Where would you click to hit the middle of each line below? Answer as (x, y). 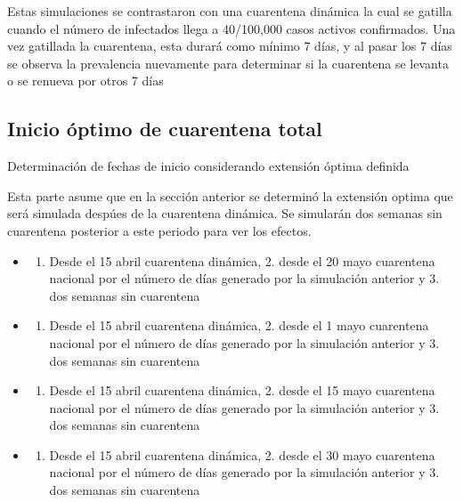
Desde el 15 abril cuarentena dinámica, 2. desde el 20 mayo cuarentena (242, 260)
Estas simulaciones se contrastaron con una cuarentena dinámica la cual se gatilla (230, 11)
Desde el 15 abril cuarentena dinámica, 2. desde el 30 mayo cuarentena (242, 454)
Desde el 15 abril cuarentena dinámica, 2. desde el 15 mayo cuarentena (242, 390)
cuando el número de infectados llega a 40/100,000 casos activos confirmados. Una (231, 28)
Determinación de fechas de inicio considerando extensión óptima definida (208, 166)
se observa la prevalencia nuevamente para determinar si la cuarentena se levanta (228, 63)
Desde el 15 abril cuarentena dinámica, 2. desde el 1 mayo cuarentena (239, 325)
